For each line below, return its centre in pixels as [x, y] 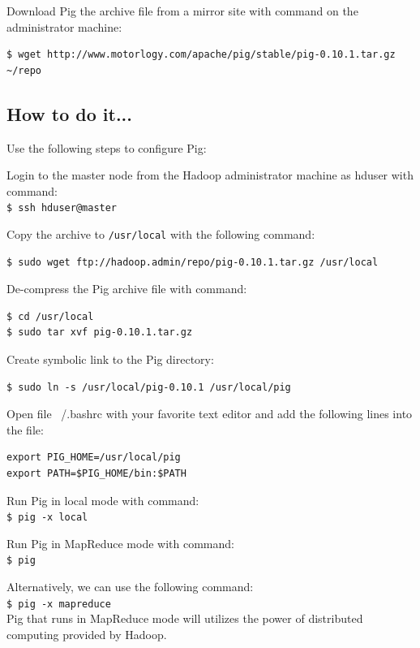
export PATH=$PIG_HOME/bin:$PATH [96, 474]
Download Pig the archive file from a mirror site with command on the [182, 11]
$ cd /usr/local [50, 316]
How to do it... [70, 113]
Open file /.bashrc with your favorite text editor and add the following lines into [210, 414]
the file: [25, 429]
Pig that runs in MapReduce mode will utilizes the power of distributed [185, 618]
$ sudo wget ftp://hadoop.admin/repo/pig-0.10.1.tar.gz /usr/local [193, 262]
